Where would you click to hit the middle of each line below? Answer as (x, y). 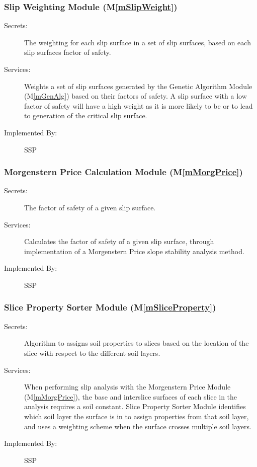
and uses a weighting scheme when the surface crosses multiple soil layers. (138, 426)
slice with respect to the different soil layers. (92, 353)
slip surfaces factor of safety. (68, 52)
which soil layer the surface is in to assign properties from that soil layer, (137, 416)
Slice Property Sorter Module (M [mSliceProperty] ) (110, 307)
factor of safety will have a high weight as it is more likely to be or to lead (139, 105)
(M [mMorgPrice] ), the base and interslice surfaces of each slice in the (131, 396)
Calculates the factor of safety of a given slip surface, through (119, 241)
